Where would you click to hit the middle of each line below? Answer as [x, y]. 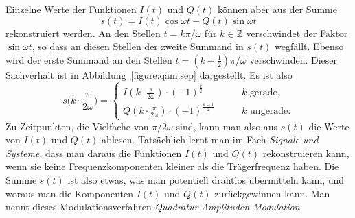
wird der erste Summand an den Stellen [89, 59]
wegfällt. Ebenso [309, 46]
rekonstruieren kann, [306, 153]
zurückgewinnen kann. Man [272, 193]
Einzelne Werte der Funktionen [71, 9]
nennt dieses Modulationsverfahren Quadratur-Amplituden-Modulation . [154, 207]
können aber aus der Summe [277, 9]
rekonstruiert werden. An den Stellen [83, 33]
